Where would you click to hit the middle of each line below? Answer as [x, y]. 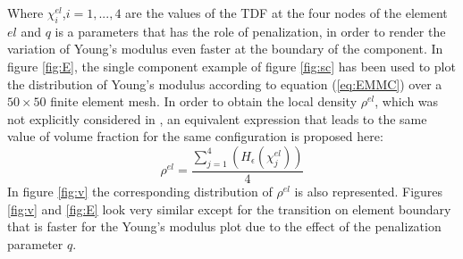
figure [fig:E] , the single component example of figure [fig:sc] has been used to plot [231, 66]
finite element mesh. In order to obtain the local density [204, 101]
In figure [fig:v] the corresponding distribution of [140, 191]
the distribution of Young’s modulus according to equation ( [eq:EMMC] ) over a [225, 84]
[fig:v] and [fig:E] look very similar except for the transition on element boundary [229, 209]
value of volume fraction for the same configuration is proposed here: [195, 136]
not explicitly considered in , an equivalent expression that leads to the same [217, 118]
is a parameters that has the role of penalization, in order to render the [250, 31]
